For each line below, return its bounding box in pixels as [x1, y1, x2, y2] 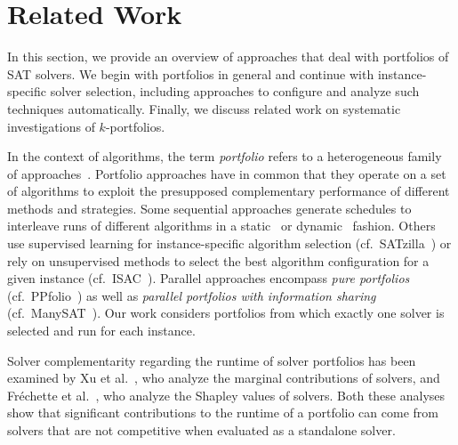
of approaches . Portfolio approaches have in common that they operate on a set [7, 164, 446, 182]
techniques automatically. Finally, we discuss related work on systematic [7, 99, 401, 117]
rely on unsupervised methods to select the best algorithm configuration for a [7, 251, 430, 270]
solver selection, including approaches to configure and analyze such [50, 82, 420, 101]
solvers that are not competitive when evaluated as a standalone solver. [7, 421, 396, 439]
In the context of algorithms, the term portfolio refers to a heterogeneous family [7, 147, 442, 166]
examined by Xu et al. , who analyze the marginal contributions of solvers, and [7, 368, 440, 387]
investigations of [7, 117, 95, 135]
